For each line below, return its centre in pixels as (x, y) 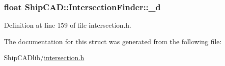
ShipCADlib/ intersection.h (44, 58)
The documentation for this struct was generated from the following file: (113, 41)
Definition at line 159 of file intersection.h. (68, 25)
